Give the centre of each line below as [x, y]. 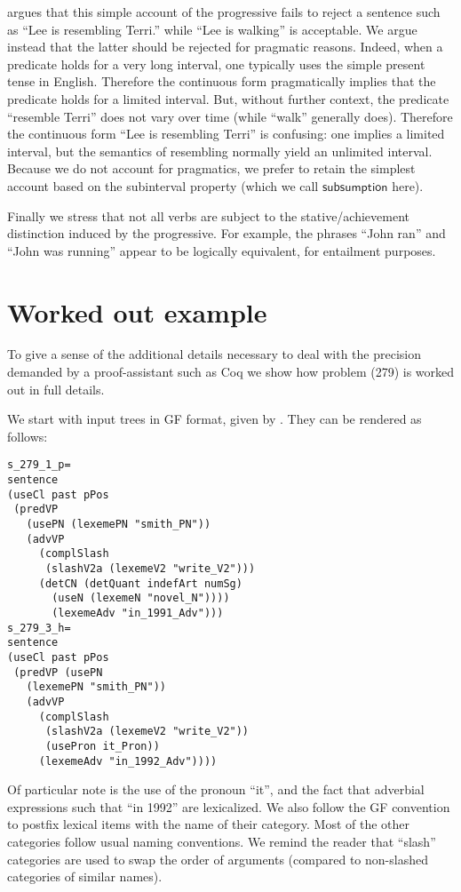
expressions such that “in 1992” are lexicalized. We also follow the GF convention [229, 806]
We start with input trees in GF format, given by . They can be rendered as [215, 419]
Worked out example [137, 311]
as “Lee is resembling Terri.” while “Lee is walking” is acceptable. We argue [212, 29]
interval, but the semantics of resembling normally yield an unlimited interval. [220, 151]
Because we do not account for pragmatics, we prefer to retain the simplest [211, 168]
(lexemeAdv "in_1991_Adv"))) [138, 613]
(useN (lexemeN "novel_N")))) [141, 598]
